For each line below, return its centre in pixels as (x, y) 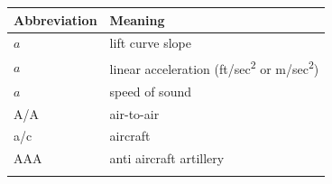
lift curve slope (150, 43)
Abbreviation (55, 19)
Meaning (137, 19)
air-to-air (134, 113)
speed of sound (150, 91)
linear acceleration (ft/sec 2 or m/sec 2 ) (214, 67)
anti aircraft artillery (167, 158)
